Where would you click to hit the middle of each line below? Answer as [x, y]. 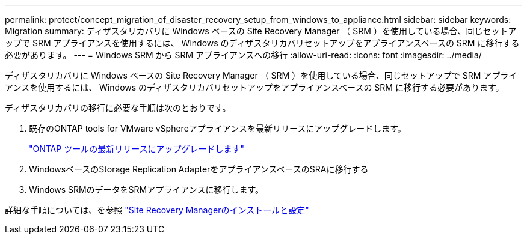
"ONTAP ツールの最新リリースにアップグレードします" [137, 149]
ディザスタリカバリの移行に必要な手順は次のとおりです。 [118, 108]
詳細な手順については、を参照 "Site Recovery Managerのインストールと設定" [157, 210]
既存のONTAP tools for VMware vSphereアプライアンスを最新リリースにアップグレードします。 [217, 128]
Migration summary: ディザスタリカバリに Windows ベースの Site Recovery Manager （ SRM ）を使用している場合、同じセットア [261, 31]
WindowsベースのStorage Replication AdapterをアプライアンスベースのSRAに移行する [199, 169]
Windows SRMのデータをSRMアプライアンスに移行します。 [146, 189]
